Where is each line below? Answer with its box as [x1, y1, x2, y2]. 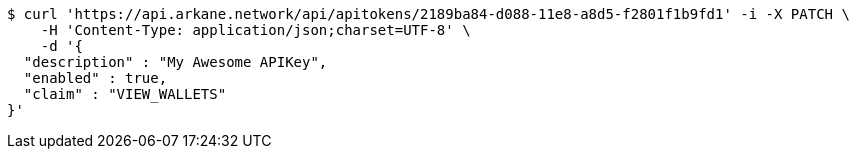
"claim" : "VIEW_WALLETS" [23, 86, 227, 102]
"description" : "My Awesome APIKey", [23, 54, 328, 70]
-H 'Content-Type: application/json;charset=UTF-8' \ [40, 22, 471, 38]
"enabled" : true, [23, 70, 168, 86]
